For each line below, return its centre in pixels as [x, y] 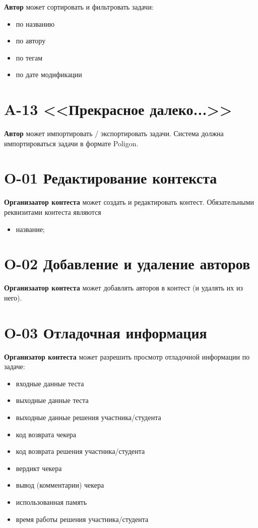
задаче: [15, 366]
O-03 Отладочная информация [106, 332]
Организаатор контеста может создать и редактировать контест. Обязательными [129, 202]
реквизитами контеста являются [53, 212]
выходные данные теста [52, 400]
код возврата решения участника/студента [80, 451]
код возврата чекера [46, 434]
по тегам [29, 57]
